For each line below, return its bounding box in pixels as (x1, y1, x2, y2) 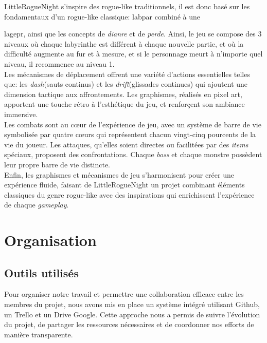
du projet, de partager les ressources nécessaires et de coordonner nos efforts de (4, 319, 254, 330)
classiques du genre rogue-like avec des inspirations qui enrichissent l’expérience (4, 189, 255, 200)
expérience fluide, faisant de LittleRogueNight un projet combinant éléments (4, 179, 245, 190)
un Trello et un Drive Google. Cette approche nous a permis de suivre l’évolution (4, 309, 260, 319)
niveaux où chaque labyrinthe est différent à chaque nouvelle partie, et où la (4, 38, 244, 49)
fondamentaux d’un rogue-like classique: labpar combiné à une (4, 11, 200, 22)
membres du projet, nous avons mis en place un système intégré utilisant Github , (4, 299, 260, 310)
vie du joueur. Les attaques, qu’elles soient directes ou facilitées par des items (4, 139, 248, 149)
